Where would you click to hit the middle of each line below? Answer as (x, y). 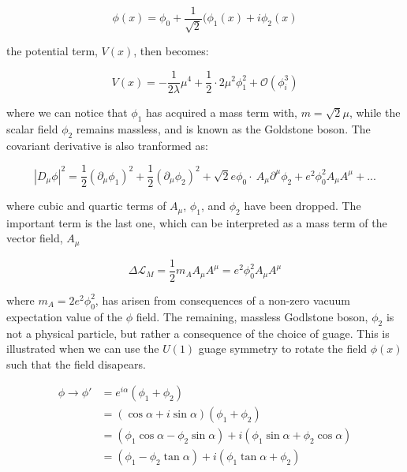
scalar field (32, 128)
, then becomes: (171, 51)
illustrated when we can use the (83, 348)
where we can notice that (67, 112)
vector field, (35, 238)
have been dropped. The (302, 206)
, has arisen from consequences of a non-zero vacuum (223, 300)
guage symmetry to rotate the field (283, 348)
